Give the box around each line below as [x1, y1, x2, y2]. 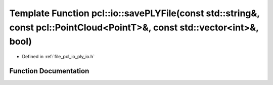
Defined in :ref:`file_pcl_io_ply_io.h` [22, 54, 95, 60]
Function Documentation [9, 66, 89, 75]
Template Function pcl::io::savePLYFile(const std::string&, [9, 8, 260, 19]
